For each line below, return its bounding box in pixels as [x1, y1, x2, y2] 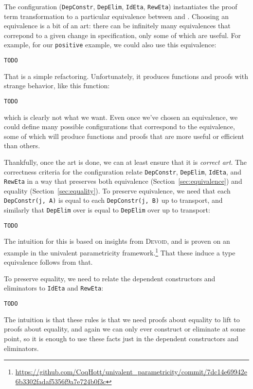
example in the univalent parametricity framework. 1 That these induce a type [4, 246, 235, 257]
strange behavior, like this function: [4, 80, 110, 91]
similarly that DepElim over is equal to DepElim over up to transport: [4, 205, 210, 215]
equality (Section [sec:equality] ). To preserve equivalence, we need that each [4, 185, 231, 195]
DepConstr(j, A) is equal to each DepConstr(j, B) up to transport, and [4, 195, 223, 205]
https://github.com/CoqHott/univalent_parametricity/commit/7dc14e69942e [15, 367, 247, 377]
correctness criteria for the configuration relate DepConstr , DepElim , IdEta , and [4, 166, 241, 176]
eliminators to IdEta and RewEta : [4, 283, 104, 293]
